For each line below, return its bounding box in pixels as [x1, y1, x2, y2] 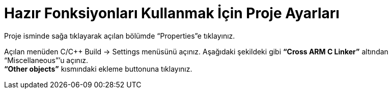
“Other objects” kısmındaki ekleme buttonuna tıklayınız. [4, 64, 192, 73]
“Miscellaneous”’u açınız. [4, 55, 89, 65]
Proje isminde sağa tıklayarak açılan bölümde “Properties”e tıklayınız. [4, 31, 235, 40]
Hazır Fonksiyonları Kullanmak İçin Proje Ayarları [4, 5, 340, 22]
